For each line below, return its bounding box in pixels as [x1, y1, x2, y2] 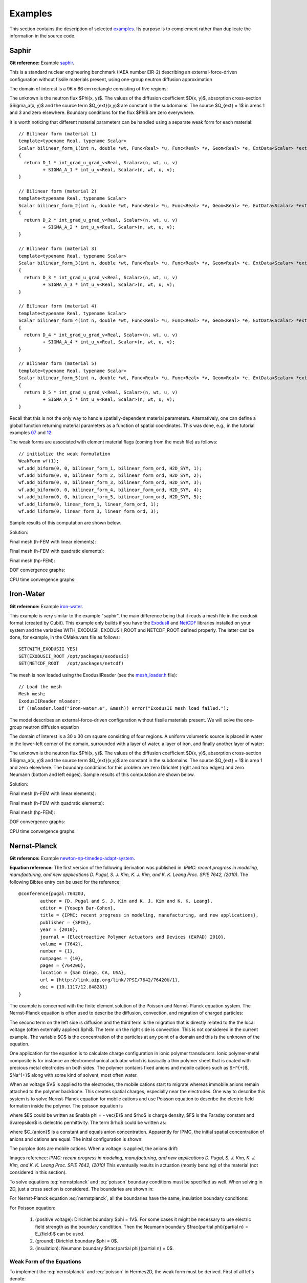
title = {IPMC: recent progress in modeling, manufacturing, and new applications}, [40, 912, 259, 918]
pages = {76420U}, [40, 963, 86, 968]
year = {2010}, [40, 927, 78, 932]
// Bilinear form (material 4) [18, 303, 97, 309]
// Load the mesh [18, 684, 62, 690]
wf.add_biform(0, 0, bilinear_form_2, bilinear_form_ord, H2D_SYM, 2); [18, 472, 202, 478]
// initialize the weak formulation [18, 451, 111, 457]
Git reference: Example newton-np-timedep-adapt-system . [9, 855, 135, 861]
